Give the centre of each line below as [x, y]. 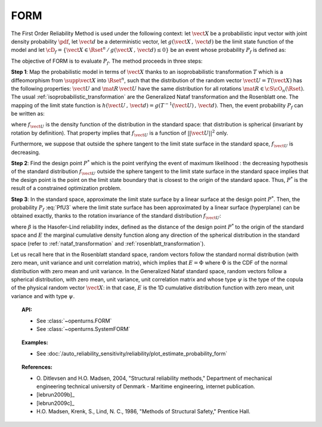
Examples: [35, 342]
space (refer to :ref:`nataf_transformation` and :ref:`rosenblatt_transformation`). [108, 243]
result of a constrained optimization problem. [66, 188]
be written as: [28, 114]
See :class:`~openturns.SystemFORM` [83, 329]
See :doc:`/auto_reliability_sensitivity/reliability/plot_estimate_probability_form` [132, 353]
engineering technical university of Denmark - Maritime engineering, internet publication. [146, 386]
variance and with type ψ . [43, 296]
